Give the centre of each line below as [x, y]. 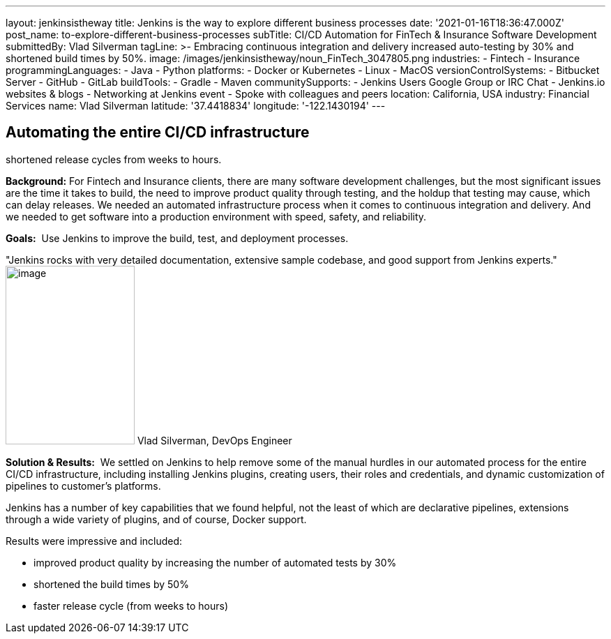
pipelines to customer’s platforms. [83, 486]
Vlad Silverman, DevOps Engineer [214, 440]
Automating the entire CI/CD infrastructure [158, 133]
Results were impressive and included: [94, 541]
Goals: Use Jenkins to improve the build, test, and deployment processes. [177, 238]
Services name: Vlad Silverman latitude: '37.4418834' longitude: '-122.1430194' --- [196, 106]
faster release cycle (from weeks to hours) [131, 606]
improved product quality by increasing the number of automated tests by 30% [215, 562]
